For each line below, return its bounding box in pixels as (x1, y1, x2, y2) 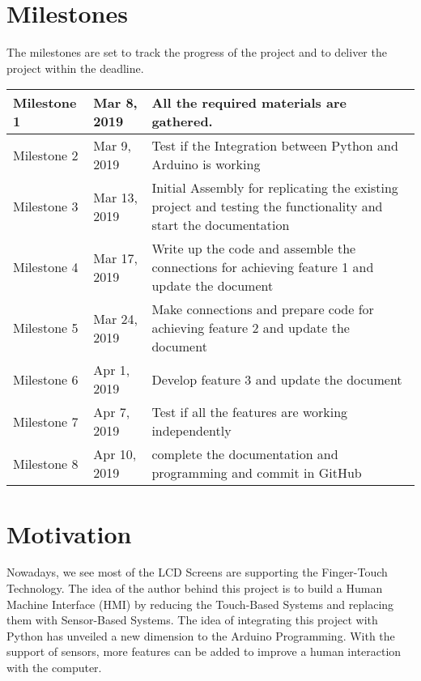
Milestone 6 (13, 369, 79, 389)
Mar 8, (93, 93, 138, 113)
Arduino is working (151, 155, 261, 174)
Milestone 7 (13, 411, 79, 431)
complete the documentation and (151, 445, 338, 464)
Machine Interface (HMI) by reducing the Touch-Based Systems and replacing (6, 595, 394, 612)
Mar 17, (93, 248, 138, 267)
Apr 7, (93, 402, 130, 422)
